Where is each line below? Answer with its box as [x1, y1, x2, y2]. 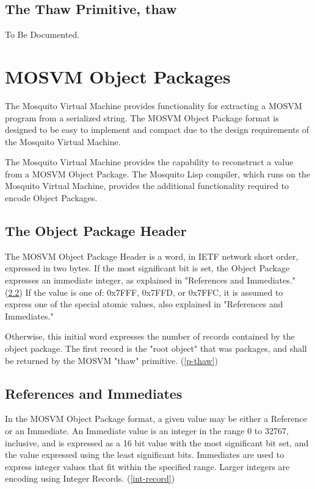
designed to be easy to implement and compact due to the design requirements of [5, 123, 310, 136]
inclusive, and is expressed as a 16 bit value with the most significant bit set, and [5, 436, 309, 449]
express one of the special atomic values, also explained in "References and [5, 298, 283, 310]
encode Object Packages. [5, 191, 98, 204]
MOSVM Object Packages [5, 63, 231, 88]
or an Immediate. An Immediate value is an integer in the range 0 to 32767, [5, 424, 289, 437]
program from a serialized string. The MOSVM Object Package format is [5, 111, 279, 124]
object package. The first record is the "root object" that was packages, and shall [5, 342, 307, 355]
